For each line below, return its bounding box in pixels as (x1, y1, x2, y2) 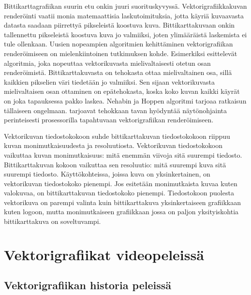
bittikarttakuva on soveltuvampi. (4, 216, 101, 226)
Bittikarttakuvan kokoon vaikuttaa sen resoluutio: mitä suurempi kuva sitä (4, 159, 226, 169)
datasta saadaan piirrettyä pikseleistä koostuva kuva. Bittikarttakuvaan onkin (4, 20, 235, 30)
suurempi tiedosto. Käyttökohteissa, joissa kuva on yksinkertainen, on (4, 169, 210, 179)
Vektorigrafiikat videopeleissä (4, 244, 204, 264)
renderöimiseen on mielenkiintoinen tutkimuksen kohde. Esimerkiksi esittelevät (4, 48, 237, 58)
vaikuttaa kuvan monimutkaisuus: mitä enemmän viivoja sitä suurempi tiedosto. (4, 149, 242, 160)
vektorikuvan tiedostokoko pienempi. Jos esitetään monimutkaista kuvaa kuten (4, 178, 237, 188)
